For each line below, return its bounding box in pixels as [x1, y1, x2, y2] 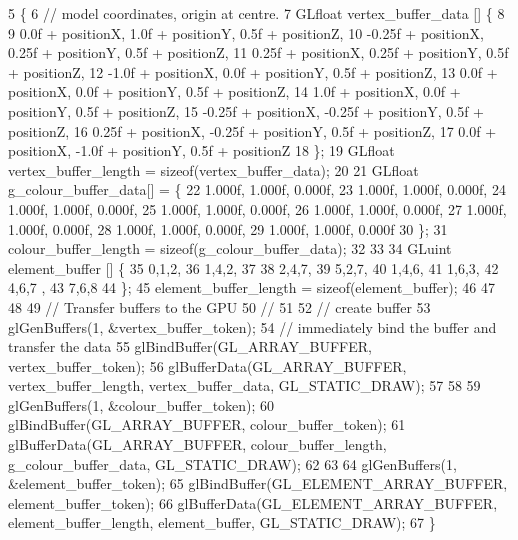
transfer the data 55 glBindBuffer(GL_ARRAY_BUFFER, [8, 336, 372, 357]
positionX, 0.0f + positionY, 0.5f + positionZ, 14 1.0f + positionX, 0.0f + [8, 81, 461, 102]
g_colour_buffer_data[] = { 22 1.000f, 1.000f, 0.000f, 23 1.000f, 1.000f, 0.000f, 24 [8, 179, 506, 200]
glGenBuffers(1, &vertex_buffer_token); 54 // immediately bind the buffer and [8, 316, 497, 337]
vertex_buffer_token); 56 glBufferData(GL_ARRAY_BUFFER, [8, 355, 407, 376]
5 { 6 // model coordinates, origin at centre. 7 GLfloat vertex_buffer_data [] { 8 [8, 3, 505, 23]
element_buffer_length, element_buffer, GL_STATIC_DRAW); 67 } [8, 512, 436, 533]
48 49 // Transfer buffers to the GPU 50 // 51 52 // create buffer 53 [8, 296, 431, 317]
